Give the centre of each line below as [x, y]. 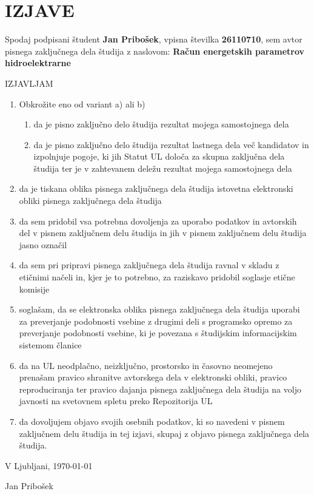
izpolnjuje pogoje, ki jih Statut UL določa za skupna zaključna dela [159, 156]
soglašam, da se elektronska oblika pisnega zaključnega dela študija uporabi [159, 309]
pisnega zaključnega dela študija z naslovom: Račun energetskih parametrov [155, 51]
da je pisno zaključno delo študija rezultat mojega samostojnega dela [161, 124]
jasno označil [43, 244]
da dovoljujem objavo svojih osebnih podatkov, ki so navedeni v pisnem [152, 421]
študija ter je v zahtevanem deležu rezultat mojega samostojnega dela [163, 168]
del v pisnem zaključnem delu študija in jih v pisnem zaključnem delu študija [163, 233]
